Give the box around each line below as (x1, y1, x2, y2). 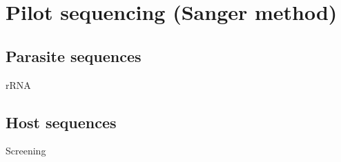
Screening (6, 143, 46, 158)
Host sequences (6, 111, 117, 132)
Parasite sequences (6, 45, 142, 66)
